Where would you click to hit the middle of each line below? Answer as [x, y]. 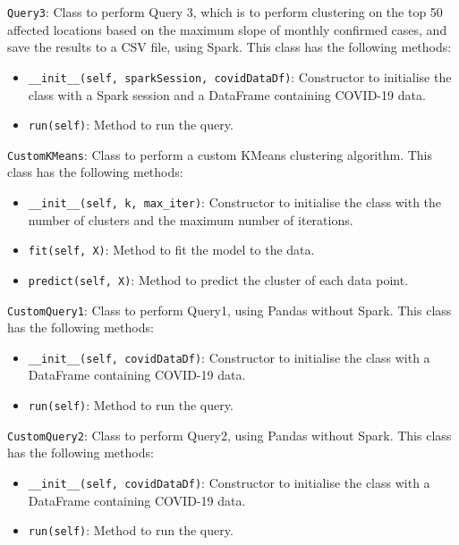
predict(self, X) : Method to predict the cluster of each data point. [218, 279]
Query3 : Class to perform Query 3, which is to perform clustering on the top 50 [225, 12]
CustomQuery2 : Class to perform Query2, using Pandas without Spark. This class [229, 435]
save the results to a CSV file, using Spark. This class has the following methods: [229, 47]
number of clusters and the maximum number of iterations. [191, 219]
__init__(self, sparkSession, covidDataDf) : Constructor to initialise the [240, 76]
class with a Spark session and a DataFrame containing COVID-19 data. [227, 94]
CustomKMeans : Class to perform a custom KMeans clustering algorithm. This [220, 154]
